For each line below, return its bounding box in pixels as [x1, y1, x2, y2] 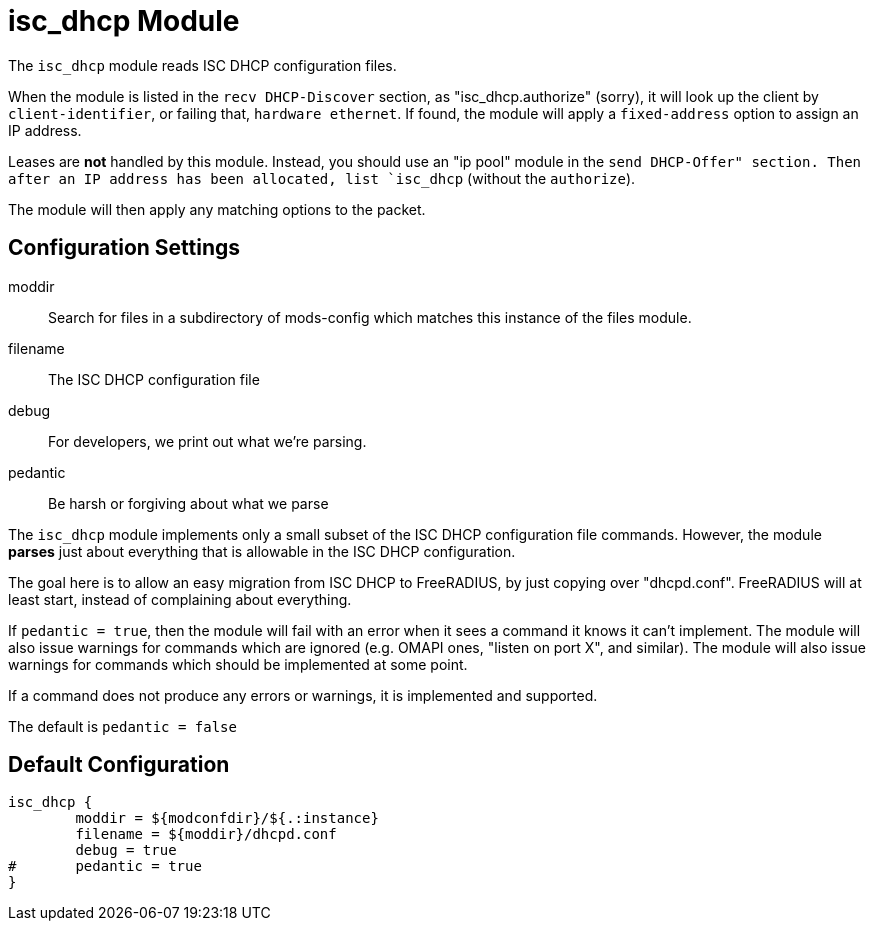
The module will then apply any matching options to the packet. [8, 200, 426, 218]
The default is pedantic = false [8, 717, 237, 735]
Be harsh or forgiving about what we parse [48, 494, 329, 512]
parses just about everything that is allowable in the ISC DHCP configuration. [8, 542, 516, 560]
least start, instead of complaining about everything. [8, 590, 352, 608]
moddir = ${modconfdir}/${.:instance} [75, 810, 379, 827]
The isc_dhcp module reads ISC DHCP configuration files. [8, 56, 397, 74]
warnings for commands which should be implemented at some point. [8, 655, 468, 673]
